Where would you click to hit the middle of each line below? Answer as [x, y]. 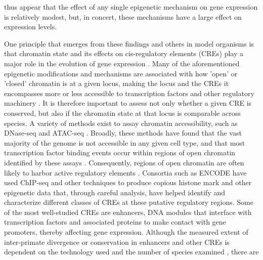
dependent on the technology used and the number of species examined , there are [131, 252]
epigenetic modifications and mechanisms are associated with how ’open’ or [121, 73]
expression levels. [31, 27]
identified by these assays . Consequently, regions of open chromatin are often [124, 162]
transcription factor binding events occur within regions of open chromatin [120, 153]
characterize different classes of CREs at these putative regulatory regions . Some [129, 202]
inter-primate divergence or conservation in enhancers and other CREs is [117, 242]
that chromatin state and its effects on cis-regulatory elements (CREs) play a [124, 53]
